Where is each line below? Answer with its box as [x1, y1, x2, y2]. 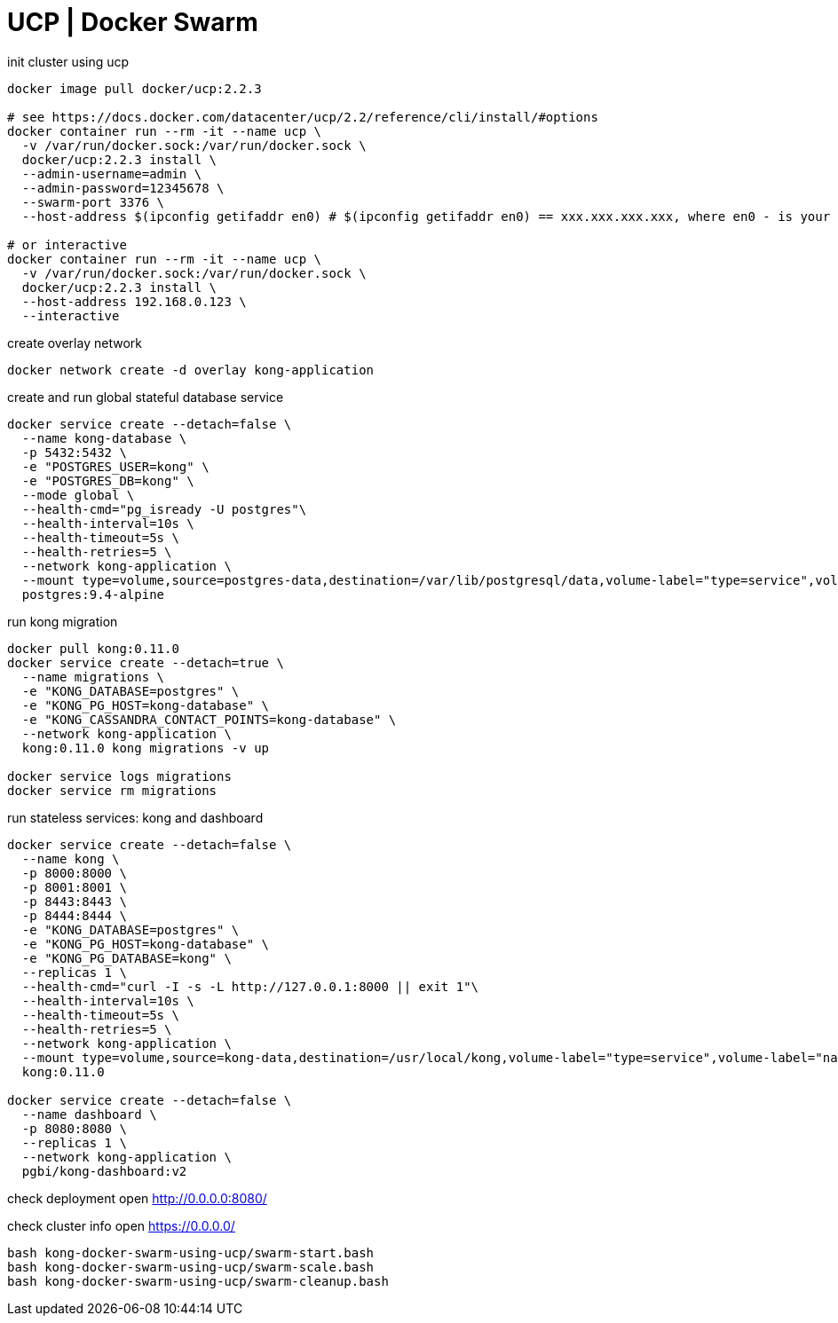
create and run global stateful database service [7, 389, 284, 405]
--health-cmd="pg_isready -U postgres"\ [21, 501, 307, 516]
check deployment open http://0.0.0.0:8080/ [7, 1190, 267, 1206]
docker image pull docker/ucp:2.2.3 [7, 81, 262, 96]
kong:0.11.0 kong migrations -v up [21, 740, 270, 755]
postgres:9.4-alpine [21, 587, 165, 602]
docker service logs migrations [7, 768, 232, 784]
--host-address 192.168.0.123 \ [21, 294, 247, 309]
